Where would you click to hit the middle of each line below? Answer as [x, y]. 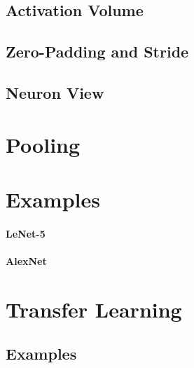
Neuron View [55, 92]
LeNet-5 [26, 233]
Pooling [43, 144]
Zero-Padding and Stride [97, 52]
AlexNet [26, 260]
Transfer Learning [94, 309]
